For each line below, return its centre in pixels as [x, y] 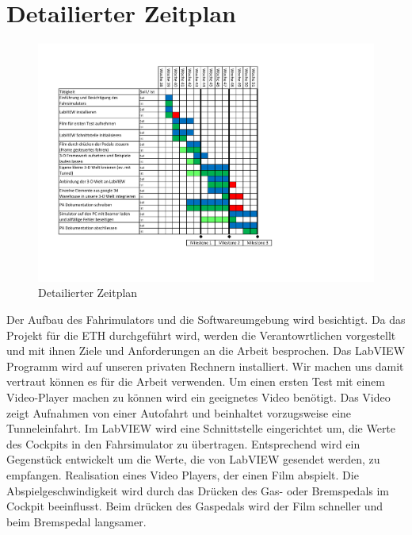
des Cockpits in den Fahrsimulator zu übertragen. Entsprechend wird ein [183, 443]
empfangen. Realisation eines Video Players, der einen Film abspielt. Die [183, 474]
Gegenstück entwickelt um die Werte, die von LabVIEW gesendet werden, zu [193, 459]
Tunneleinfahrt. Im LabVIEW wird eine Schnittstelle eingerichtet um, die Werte [201, 428]
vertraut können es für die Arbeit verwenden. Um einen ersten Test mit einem [196, 381]
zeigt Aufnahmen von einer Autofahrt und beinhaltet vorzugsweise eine [179, 412]
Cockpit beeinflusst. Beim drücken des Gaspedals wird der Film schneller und [195, 506]
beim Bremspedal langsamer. [76, 521]
